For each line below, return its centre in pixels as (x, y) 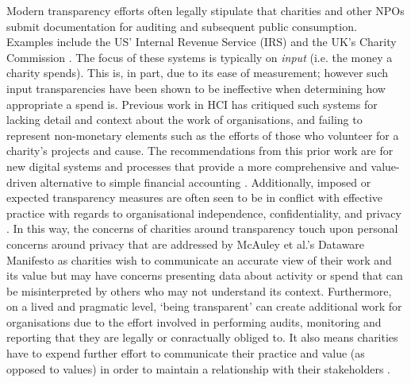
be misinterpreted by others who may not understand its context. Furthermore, (199, 290)
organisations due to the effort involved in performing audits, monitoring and (194, 321)
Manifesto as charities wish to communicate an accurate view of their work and (199, 259)
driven (22, 182)
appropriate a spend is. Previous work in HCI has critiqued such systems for (192, 104)
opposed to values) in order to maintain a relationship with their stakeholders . (199, 368)
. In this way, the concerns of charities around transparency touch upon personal (202, 228)
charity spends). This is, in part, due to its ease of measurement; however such (197, 73)
